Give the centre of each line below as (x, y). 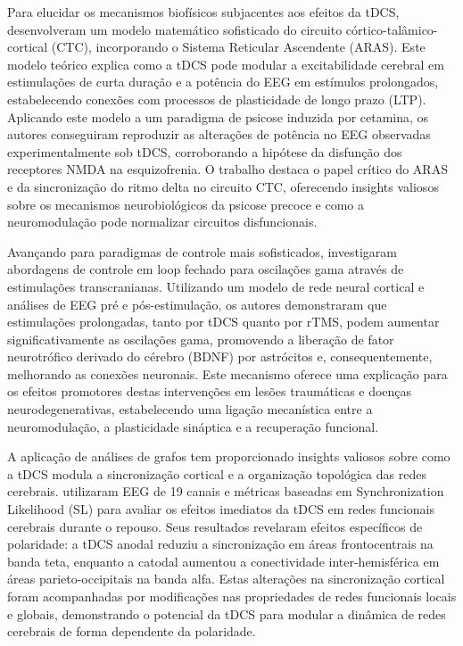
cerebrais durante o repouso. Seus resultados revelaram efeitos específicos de (215, 526)
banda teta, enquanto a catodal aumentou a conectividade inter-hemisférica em (223, 561)
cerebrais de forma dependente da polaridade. (132, 631)
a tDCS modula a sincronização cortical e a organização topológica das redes (217, 473)
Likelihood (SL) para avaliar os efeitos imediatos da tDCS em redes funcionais (221, 509)
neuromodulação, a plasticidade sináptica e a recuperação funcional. (193, 426)
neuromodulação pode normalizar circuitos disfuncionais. (162, 222)
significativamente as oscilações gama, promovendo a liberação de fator (201, 339)
